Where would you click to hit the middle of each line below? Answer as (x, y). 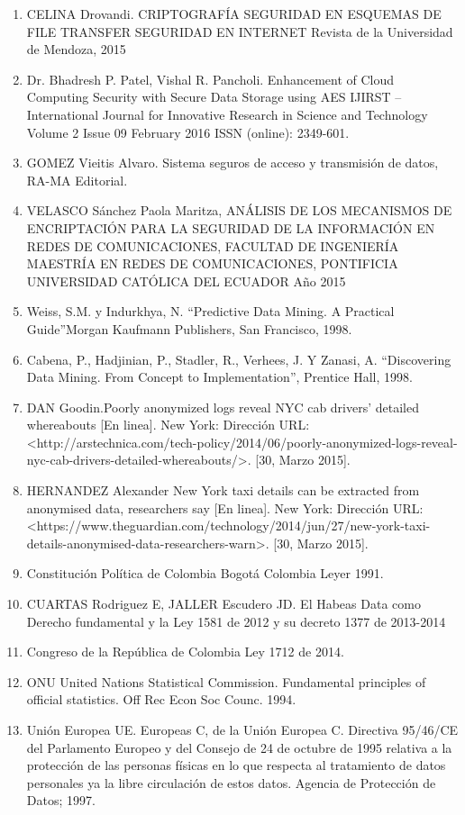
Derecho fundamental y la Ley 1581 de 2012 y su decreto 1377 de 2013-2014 (236, 621)
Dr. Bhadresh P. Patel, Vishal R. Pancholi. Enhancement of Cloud (210, 79)
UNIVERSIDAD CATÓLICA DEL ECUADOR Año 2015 (186, 281)
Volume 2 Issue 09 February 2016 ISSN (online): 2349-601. (188, 132)
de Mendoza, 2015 (76, 49)
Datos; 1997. (61, 800)
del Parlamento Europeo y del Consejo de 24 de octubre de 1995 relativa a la (239, 747)
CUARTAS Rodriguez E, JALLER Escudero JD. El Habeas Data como (223, 604)
